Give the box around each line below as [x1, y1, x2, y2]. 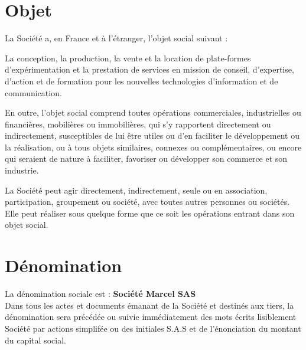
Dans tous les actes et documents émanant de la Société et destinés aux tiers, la [5, 299, 294, 311]
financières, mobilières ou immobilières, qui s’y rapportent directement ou [5, 117, 271, 130]
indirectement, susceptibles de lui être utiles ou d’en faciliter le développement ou [5, 129, 300, 142]
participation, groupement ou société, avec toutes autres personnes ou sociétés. [5, 195, 290, 208]
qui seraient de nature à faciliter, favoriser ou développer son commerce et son [5, 152, 288, 165]
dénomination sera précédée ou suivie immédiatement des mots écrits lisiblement [5, 310, 297, 323]
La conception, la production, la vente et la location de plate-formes [5, 51, 251, 64]
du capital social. [5, 333, 66, 346]
